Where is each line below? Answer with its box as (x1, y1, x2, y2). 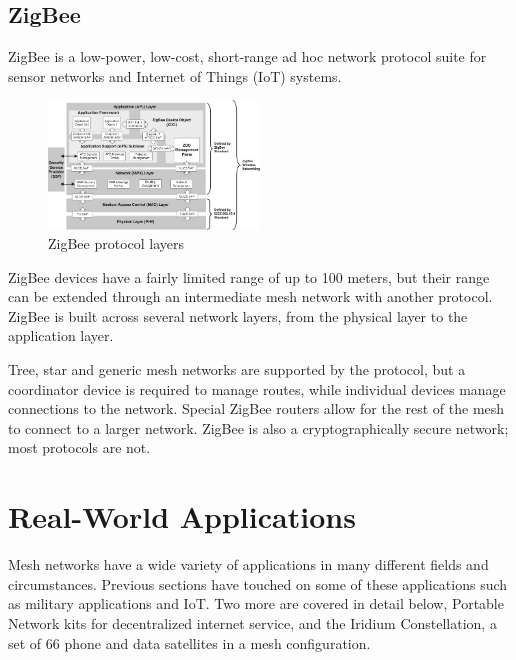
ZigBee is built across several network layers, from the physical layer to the (8, 305, 468, 326)
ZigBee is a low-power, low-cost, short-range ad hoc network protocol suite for (8, 46, 487, 67)
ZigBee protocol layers (48, 233, 185, 254)
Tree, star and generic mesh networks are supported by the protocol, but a (8, 359, 466, 380)
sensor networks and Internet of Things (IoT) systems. (8, 65, 342, 86)
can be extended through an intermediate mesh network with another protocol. (8, 286, 493, 307)
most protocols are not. (8, 437, 151, 458)
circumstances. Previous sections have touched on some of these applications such (8, 573, 508, 594)
